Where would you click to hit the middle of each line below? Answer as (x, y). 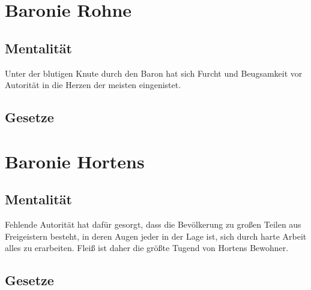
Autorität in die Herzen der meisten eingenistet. (93, 85)
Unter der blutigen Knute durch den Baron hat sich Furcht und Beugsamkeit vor (154, 73)
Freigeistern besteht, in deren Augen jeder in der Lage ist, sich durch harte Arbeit (156, 236)
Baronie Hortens (75, 161)
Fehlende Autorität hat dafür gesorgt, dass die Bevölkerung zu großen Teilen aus (153, 224)
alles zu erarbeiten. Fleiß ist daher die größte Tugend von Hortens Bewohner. (147, 248)
